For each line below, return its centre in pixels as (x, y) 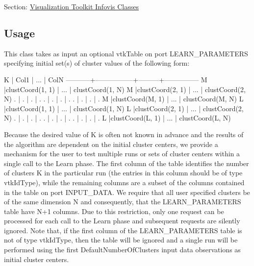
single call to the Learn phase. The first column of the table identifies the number (127, 163)
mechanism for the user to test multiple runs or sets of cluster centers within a (122, 154)
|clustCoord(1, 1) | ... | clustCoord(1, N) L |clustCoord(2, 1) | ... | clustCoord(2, (124, 108)
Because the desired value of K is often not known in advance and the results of (124, 134)
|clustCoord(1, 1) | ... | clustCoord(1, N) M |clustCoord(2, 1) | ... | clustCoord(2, (125, 89)
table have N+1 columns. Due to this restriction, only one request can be (114, 211)
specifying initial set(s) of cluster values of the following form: (97, 63)
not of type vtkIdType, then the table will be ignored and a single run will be (121, 240)
